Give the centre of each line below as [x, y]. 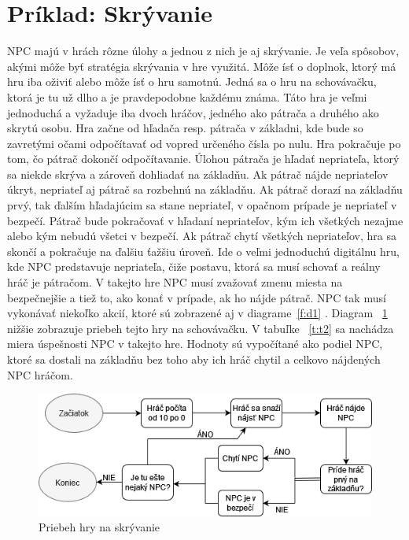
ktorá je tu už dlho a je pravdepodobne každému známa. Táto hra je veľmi [187, 96]
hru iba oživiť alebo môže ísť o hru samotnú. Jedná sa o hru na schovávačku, [192, 81]
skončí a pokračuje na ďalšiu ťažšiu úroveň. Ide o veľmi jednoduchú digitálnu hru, [203, 251]
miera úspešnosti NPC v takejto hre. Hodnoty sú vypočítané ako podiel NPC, [195, 344]
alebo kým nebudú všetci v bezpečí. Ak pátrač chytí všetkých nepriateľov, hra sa [202, 236]
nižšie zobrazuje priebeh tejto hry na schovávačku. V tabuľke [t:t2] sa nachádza [201, 328]
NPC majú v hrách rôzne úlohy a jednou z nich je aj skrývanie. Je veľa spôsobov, [203, 51]
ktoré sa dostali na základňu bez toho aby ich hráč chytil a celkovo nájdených [194, 359]
